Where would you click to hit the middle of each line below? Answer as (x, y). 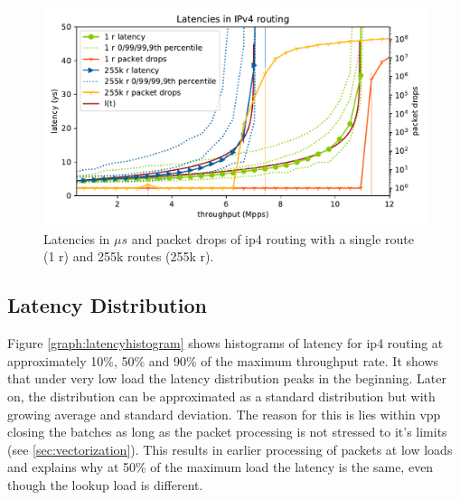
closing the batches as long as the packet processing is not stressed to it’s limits (227, 432)
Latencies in (77, 238)
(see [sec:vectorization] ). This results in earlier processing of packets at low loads (230, 449)
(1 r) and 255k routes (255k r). (129, 256)
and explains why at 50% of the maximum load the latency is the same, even (221, 467)
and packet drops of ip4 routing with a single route (272, 238)
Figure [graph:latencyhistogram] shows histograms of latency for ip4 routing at (225, 343)
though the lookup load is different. (105, 484)
